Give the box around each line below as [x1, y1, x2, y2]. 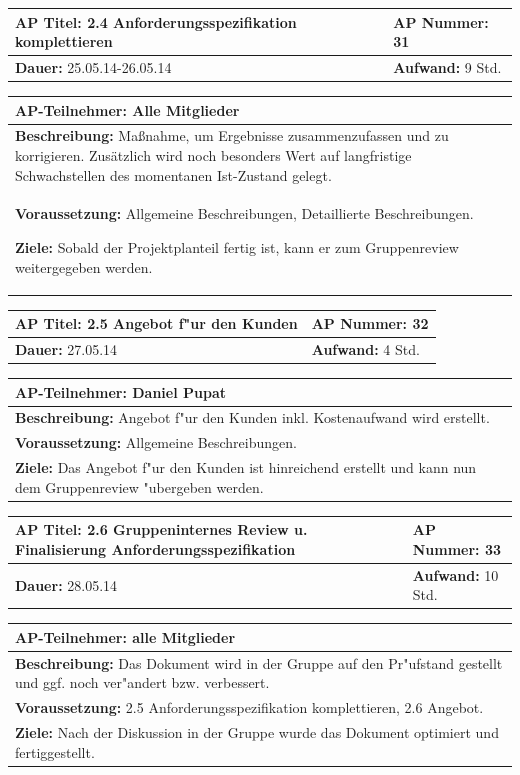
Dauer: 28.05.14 [15, 574, 118, 595]
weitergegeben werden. [15, 256, 153, 277]
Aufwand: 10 [412, 564, 499, 585]
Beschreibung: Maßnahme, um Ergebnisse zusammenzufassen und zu [15, 125, 449, 146]
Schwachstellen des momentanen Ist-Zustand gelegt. [15, 164, 332, 185]
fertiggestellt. [15, 741, 95, 762]
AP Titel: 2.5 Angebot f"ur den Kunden [15, 313, 298, 334]
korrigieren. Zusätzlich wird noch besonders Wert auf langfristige [15, 144, 412, 165]
